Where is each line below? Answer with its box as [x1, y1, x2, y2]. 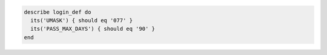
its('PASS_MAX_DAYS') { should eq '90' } [30, 25, 156, 33]
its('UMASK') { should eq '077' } [30, 17, 133, 24]
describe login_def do [24, 8, 91, 15]
